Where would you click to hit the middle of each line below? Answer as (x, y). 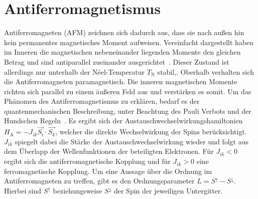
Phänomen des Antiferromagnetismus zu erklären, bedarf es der (102, 101)
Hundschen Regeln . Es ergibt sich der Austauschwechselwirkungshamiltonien (123, 121)
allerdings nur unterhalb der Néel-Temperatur (74, 71)
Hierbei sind (23, 190)
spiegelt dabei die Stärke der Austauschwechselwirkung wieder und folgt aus (132, 141)
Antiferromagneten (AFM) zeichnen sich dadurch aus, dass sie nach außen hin (124, 32)
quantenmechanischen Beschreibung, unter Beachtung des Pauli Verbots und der (128, 111)
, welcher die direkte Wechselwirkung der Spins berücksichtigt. (151, 132)
